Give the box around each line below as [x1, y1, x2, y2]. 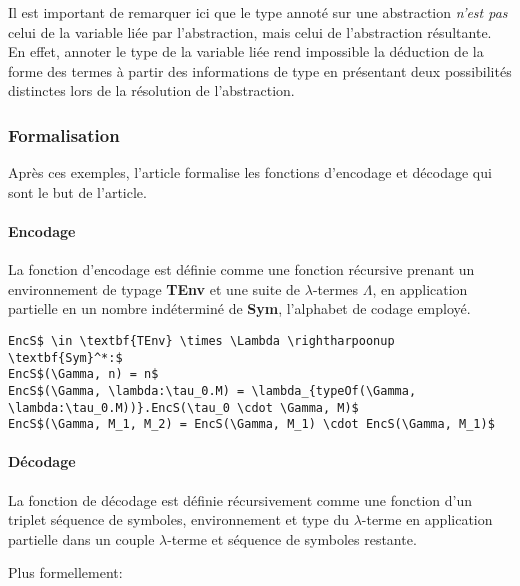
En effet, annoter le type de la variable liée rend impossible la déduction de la [8, 41, 484, 62]
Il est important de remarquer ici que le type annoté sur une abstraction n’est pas [8, 2, 508, 22]
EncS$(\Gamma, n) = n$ [8, 367, 159, 382]
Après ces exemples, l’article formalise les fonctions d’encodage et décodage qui [8, 162, 492, 183]
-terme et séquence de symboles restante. [167, 528, 417, 549]
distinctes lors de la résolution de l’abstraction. [8, 80, 295, 101]
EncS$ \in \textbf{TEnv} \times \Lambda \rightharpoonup [8, 333, 395, 348]
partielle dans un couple [8, 528, 155, 549]
